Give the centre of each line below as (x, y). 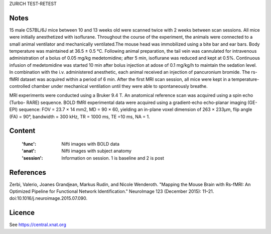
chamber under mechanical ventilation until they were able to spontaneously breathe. (119, 86)
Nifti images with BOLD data (91, 144)
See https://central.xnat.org (38, 225)
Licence (22, 213)
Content (22, 131)
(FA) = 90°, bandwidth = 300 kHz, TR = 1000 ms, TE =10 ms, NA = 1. (80, 116)
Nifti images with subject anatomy (96, 151)
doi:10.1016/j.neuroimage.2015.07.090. (48, 198)
